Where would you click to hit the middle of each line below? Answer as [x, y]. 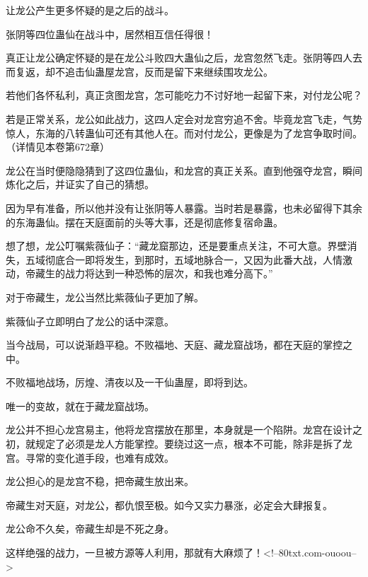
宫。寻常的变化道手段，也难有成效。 [90, 457]
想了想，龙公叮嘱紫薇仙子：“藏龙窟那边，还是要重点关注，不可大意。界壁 [177, 246]
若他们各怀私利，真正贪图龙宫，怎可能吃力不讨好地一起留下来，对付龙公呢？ [184, 95]
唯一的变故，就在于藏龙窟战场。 [80, 406]
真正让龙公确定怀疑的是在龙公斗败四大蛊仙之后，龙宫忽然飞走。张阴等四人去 [184, 58]
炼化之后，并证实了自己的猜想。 [80, 184]
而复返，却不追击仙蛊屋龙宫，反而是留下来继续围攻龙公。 [139, 71]
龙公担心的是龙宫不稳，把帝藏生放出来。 [100, 481]
